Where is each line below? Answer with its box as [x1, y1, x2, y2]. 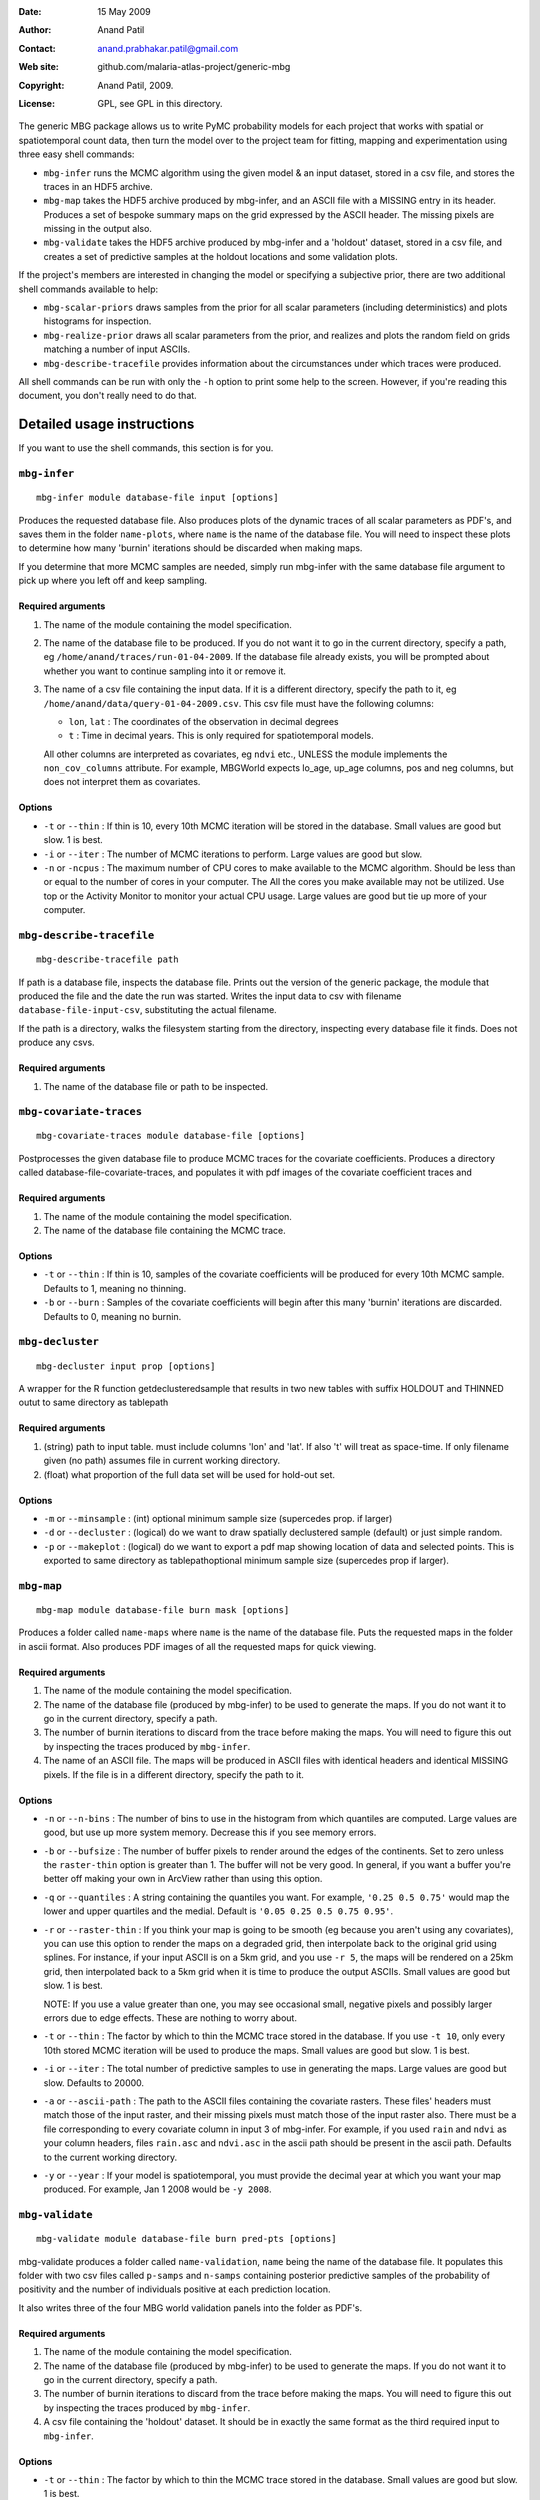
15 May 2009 [97, 6, 151, 17]
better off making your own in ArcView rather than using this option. [43, 1873, 323, 1885]
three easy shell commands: [18, 148, 135, 160]
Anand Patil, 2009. [97, 79, 174, 91]
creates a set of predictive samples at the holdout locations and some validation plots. [43, 250, 399, 262]
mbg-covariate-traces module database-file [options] [36, 1130, 305, 1142]
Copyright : [18, 79, 65, 91]
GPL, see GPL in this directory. [97, 97, 224, 109]
